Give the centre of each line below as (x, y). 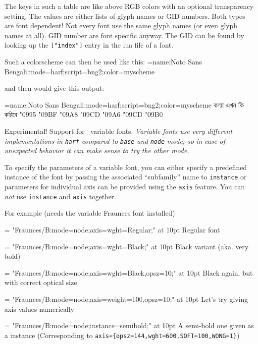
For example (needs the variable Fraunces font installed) (90, 213)
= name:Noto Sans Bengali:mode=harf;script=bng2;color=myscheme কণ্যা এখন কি (124, 104)
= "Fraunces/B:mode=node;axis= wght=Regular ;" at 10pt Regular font (112, 229)
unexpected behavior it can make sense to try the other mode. (97, 150)
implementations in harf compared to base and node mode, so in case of (115, 141)
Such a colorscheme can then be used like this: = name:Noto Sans (103, 62)
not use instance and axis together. (60, 196)
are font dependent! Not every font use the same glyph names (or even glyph (121, 26)
